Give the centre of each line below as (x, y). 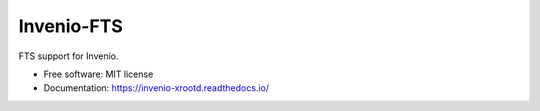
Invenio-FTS (71, 26)
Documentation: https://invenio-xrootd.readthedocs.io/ (156, 88)
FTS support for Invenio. (68, 56)
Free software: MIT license (98, 74)
